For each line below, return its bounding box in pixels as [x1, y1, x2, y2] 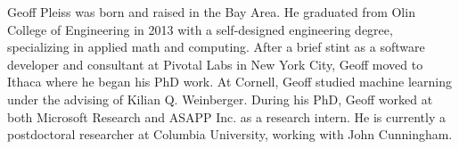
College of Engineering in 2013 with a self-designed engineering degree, [7, 20, 393, 38]
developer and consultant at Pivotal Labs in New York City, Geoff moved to [7, 54, 423, 73]
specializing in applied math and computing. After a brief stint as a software [7, 37, 425, 56]
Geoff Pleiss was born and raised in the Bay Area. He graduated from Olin [7, 3, 415, 21]
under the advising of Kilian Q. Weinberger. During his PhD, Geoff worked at [7, 89, 433, 108]
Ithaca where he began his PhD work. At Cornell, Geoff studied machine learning [7, 72, 452, 91]
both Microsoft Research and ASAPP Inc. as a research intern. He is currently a [7, 107, 446, 126]
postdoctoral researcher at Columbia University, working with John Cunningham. [7, 125, 453, 144]
